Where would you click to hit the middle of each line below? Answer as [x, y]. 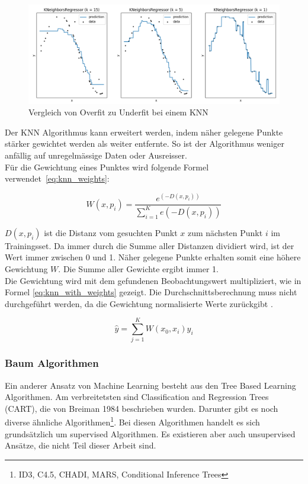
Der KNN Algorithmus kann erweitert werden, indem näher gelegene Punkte [144, 132]
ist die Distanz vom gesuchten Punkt [111, 232]
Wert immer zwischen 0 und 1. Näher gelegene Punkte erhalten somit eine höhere [153, 257]
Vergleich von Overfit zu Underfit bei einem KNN [118, 112]
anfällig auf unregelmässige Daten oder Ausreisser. [96, 155]
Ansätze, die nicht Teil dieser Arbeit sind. [81, 445]
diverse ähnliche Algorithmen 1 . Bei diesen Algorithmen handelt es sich [132, 421]
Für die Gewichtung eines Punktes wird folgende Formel [107, 167]
